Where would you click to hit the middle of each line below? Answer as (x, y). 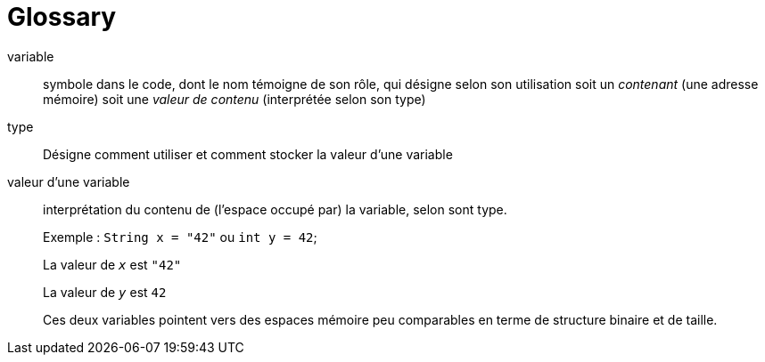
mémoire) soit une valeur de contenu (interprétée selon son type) (234, 99)
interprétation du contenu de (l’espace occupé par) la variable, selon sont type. (275, 209)
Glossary (62, 17)
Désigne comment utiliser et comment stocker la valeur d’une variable (248, 154)
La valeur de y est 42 (105, 292)
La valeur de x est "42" (112, 264)
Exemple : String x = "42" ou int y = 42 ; (180, 237)
